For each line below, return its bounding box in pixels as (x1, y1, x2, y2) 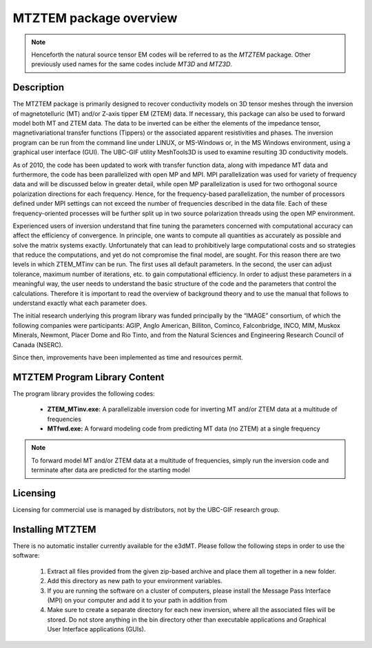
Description (12, 81, 65, 93)
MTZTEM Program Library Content (12, 371, 165, 383)
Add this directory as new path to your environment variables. (47, 577, 223, 585)
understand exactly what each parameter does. (12, 299, 147, 307)
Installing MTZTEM (12, 523, 96, 535)
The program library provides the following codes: (12, 389, 155, 397)
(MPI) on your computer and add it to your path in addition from (47, 596, 227, 605)
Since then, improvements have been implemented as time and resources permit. (12, 353, 244, 362)
